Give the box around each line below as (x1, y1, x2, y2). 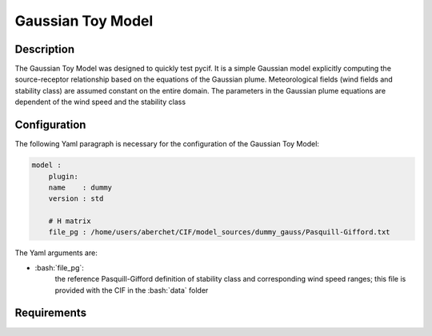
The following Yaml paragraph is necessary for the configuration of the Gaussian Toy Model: (14, 139, 320, 149)
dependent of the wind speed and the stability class (14, 97, 186, 107)
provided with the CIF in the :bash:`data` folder (54, 285, 209, 295)
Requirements (14, 306, 87, 320)
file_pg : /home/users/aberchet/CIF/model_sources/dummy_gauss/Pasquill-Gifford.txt (48, 228, 391, 237)
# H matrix (48, 217, 91, 226)
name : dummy (48, 182, 112, 192)
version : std (48, 194, 104, 203)
